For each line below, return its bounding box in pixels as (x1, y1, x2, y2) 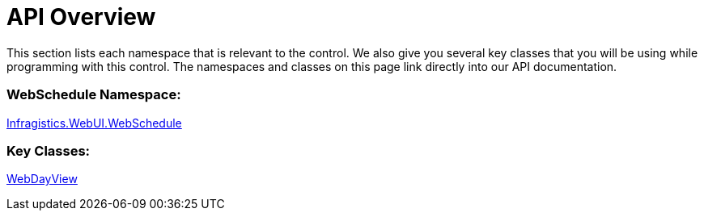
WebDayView (6, 172, 78, 186)
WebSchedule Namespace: (6, 86, 181, 103)
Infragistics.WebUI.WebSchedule (6, 115, 182, 130)
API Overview (6, 3, 156, 31)
